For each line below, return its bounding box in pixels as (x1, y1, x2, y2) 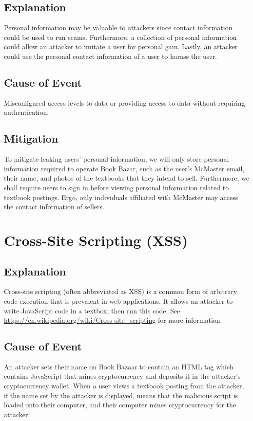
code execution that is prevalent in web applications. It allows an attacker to (4, 295, 233, 306)
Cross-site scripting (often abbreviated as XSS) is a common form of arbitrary (4, 286, 237, 296)
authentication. (4, 107, 49, 117)
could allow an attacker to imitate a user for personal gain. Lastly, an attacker (4, 41, 238, 52)
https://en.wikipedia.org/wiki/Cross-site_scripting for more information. (4, 315, 222, 325)
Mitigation (4, 131, 58, 146)
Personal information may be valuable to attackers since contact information (4, 22, 233, 33)
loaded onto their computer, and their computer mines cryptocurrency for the (4, 400, 236, 410)
